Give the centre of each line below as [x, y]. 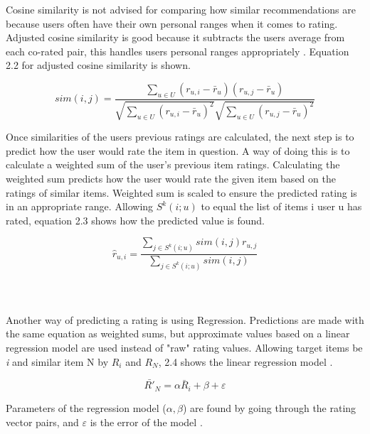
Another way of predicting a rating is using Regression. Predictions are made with [185, 319]
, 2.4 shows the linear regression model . [245, 361]
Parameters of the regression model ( [86, 407]
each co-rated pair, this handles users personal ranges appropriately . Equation [178, 51]
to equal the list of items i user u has [281, 206]
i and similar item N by [57, 361]
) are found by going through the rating [269, 407]
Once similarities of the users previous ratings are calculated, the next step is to [180, 137]
